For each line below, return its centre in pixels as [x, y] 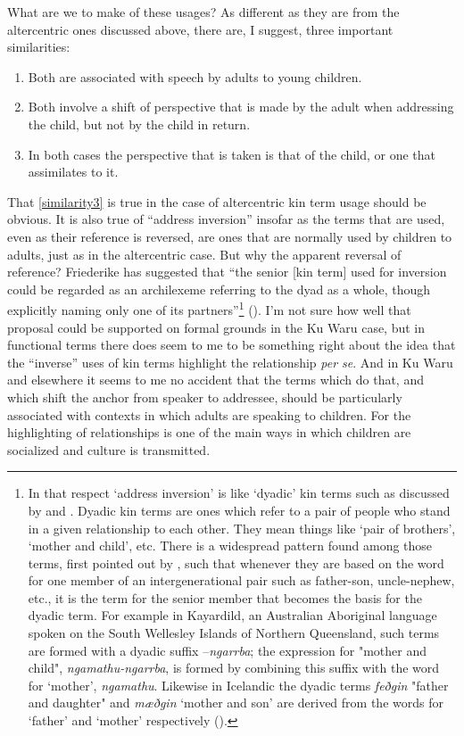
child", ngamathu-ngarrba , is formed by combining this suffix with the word [234, 668]
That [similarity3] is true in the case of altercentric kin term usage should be [217, 201]
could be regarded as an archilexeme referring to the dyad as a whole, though [219, 289]
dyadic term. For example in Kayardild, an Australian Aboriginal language [232, 615]
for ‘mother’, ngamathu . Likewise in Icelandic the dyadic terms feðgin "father [238, 685]
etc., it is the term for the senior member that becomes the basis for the [225, 597]
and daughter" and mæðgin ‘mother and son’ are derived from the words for [236, 703]
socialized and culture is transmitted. [109, 449]
